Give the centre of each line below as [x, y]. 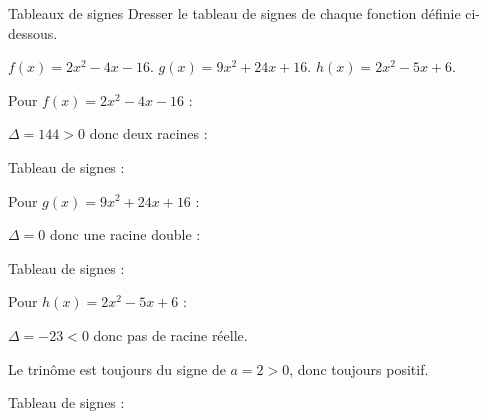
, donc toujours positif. [359, 368]
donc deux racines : [148, 133]
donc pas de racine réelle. [170, 334]
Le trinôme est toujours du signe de [117, 368]
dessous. [33, 32]
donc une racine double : [125, 234]
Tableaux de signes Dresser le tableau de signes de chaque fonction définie [234, 13]
